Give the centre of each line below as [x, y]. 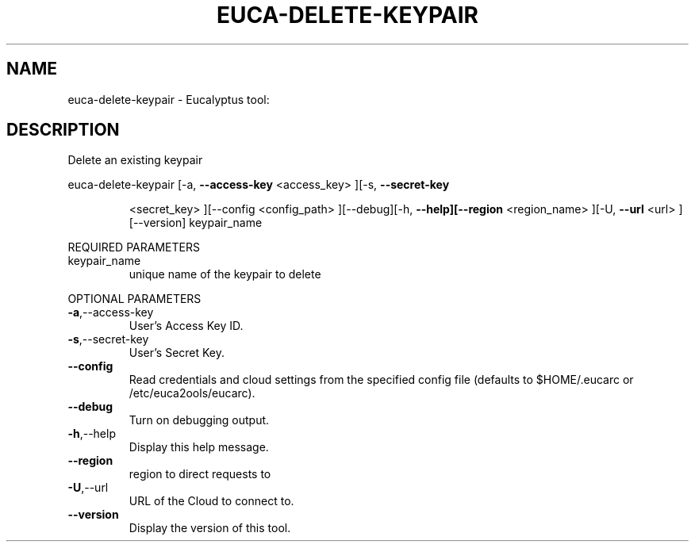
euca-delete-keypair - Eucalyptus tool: [169, 99]
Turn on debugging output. [199, 420]
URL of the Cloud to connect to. [211, 501]
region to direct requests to [200, 474]
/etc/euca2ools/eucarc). [192, 393]
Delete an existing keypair [135, 160]
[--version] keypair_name [196, 223]
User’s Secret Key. [177, 353]
